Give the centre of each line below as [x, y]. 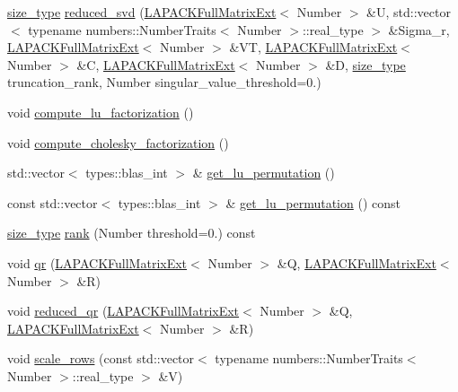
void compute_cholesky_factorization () [118, 142]
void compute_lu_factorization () [101, 112]
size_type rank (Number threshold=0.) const [132, 233]
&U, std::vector [409, 12]
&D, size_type [366, 64]
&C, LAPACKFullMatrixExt [156, 64]
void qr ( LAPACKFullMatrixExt [97, 262]
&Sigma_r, [419, 29]
